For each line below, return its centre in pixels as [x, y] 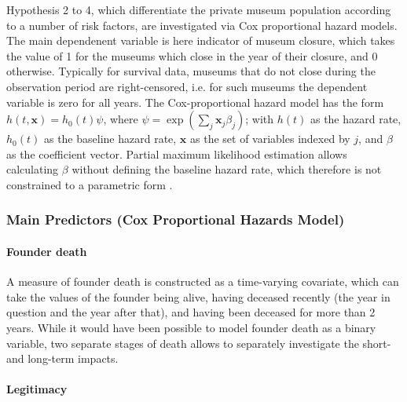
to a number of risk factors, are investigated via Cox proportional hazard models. [202, 25]
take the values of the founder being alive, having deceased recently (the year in [198, 296]
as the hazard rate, [356, 119]
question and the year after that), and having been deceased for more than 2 [191, 312]
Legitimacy [37, 389]
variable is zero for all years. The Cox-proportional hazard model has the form [195, 102]
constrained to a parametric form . [90, 184]
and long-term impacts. [62, 358]
